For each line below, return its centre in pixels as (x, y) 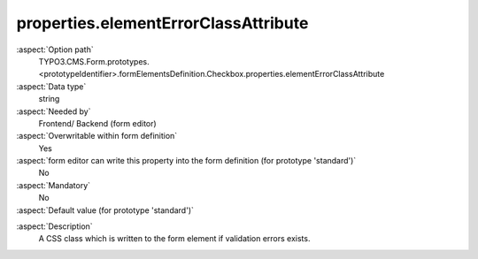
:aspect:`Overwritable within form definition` (97, 136)
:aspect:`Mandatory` (54, 185)
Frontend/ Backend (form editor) (97, 123)
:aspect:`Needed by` (54, 111)
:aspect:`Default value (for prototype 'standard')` (105, 210)
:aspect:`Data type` (51, 86)
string (49, 99)
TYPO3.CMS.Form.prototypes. (94, 61)
